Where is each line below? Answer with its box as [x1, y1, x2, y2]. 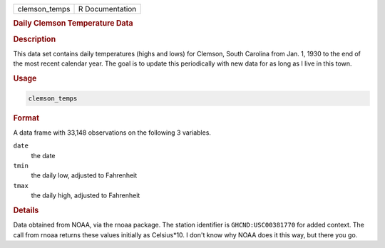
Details [13, 205, 39, 215]
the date [31, 151, 56, 160]
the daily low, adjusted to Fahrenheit [31, 171, 138, 180]
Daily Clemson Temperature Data [13, 19, 133, 29]
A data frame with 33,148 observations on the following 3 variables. [13, 128, 212, 137]
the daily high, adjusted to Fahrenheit [31, 191, 140, 200]
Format [13, 113, 39, 123]
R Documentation [78, 4, 137, 14]
